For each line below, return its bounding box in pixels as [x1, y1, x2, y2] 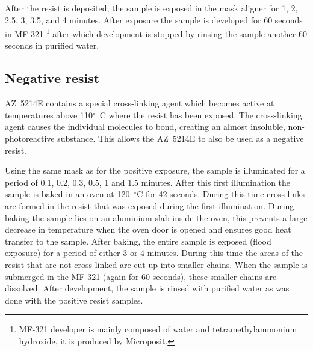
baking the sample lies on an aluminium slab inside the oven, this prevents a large [5, 211, 308, 224]
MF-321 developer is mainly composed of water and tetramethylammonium [19, 323, 297, 335]
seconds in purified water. [5, 39, 99, 52]
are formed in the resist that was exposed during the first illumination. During [5, 199, 294, 212]
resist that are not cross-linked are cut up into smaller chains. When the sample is [5, 258, 308, 270]
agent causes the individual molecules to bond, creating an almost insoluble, [5, 120, 285, 133]
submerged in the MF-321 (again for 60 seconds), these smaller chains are [5, 270, 277, 282]
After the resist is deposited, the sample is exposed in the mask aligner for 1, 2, [5, 2, 298, 14]
